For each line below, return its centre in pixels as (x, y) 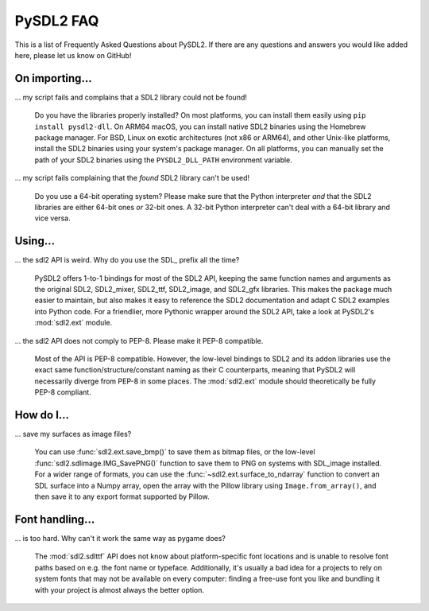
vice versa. (52, 218)
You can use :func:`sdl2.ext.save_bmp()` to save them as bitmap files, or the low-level (175, 452)
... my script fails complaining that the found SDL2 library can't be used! (132, 178)
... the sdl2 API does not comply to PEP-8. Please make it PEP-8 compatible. (139, 341)
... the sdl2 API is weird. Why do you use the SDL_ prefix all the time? (127, 260)
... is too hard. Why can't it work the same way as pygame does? (120, 538)
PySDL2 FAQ (57, 21)
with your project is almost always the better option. (120, 590)
